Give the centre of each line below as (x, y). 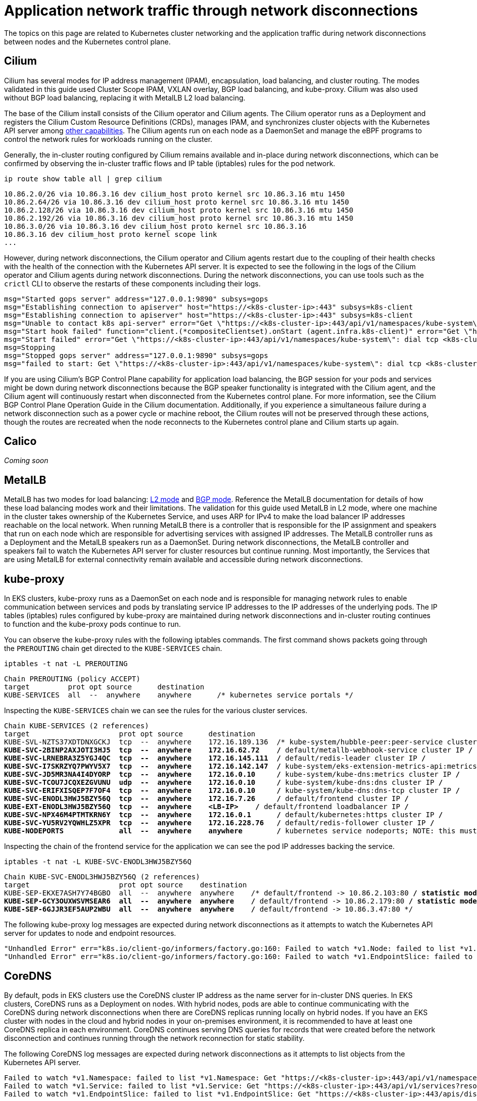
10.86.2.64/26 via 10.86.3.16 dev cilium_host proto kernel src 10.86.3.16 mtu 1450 (177, 202)
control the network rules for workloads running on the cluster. (108, 139)
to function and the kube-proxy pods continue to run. (92, 624)
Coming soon (26, 461)
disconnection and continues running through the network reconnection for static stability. (154, 1038)
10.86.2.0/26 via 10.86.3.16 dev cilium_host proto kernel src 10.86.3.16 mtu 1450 (175, 194)
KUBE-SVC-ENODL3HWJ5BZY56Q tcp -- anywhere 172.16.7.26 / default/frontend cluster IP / (206, 799)
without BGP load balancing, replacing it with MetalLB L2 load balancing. (125, 97)
